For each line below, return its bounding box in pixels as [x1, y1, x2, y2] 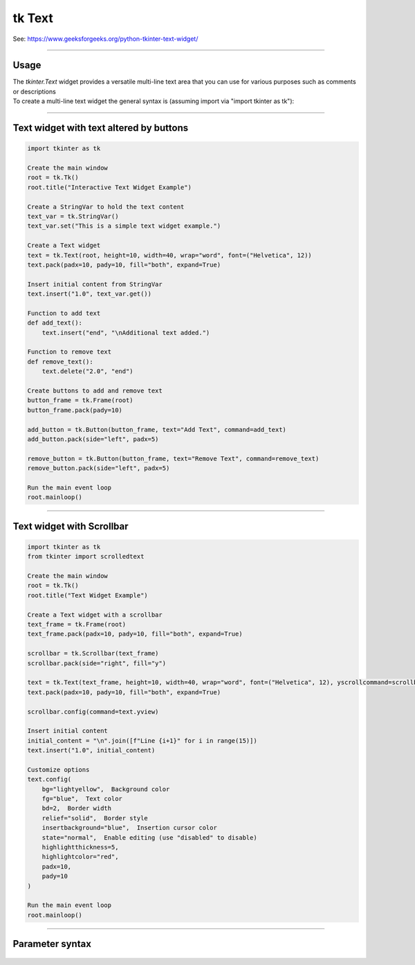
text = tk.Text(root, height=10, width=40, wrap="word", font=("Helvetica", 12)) [27, 251, 313, 259]
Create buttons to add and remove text [27, 387, 163, 395]
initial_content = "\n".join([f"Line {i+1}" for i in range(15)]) [27, 737, 257, 744]
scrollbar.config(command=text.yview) [27, 707, 159, 716]
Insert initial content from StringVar [27, 280, 163, 288]
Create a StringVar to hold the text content [27, 203, 185, 210]
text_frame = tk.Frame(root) [27, 620, 127, 629]
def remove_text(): [27, 357, 93, 366]
